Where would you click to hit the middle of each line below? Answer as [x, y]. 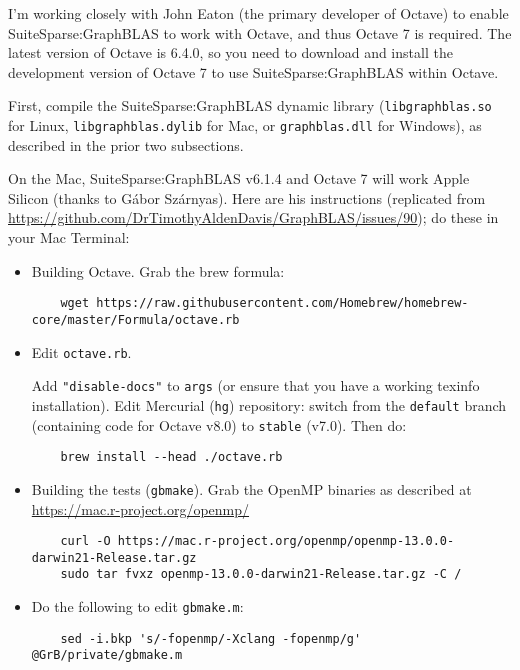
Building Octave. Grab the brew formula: [158, 270]
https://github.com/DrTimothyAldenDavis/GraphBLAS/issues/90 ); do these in [253, 217]
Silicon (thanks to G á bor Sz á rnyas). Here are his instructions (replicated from [247, 197]
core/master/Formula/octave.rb [135, 319]
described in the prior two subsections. [126, 144]
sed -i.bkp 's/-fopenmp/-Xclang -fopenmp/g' [211, 638]
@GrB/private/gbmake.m [107, 655]
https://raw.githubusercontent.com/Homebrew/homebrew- [282, 303]
